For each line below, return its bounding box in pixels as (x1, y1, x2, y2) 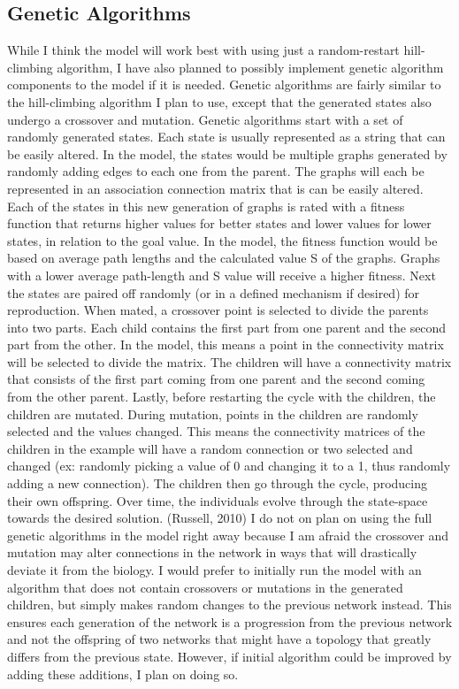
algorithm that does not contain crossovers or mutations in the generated (7, 578, 403, 596)
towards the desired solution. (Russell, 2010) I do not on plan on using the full (7, 509, 432, 527)
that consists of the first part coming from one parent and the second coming (7, 370, 425, 388)
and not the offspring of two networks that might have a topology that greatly (7, 630, 432, 648)
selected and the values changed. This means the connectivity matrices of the (7, 422, 425, 440)
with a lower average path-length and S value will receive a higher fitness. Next (7, 265, 436, 284)
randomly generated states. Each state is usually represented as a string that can (7, 127, 446, 146)
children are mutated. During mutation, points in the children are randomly (7, 404, 418, 423)
